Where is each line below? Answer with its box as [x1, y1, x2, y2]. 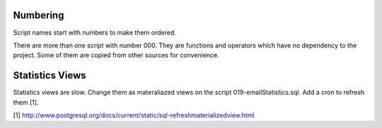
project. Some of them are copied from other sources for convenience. [13, 51, 219, 59]
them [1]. [13, 98, 39, 106]
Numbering [13, 9, 64, 21]
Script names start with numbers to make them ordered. [13, 28, 177, 37]
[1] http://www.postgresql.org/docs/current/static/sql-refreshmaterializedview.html [13, 110, 255, 120]
